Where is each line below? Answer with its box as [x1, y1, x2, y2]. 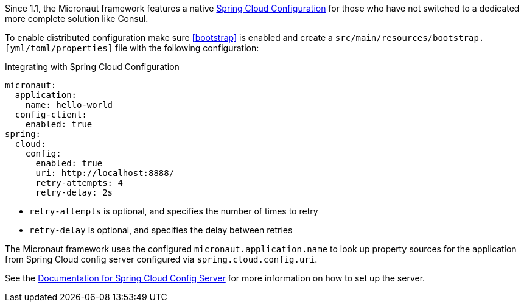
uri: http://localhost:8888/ [35, 168, 175, 178]
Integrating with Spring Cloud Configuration [5, 62, 180, 72]
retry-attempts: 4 [35, 178, 123, 188]
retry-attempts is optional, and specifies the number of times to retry [29, 206, 318, 216]
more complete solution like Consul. [5, 13, 148, 24]
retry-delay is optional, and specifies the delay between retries [29, 225, 293, 235]
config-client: [15, 110, 87, 119]
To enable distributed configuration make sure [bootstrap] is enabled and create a [5, 32, 333, 43]
